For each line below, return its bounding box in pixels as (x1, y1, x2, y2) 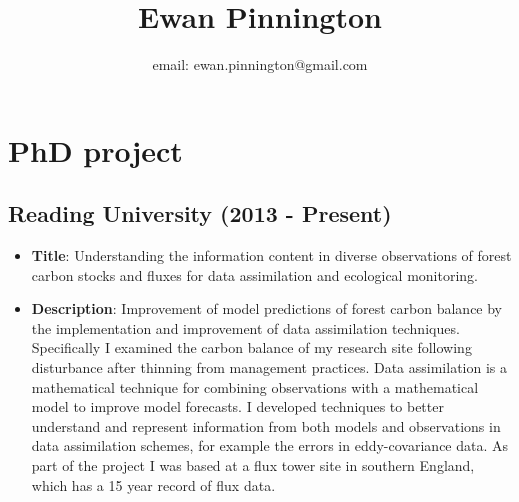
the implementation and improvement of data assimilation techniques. (31, 317, 460, 338)
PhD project (8, 129, 183, 170)
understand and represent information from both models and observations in (31, 415, 501, 436)
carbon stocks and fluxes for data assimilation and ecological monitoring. (31, 264, 478, 285)
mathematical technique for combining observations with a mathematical (31, 376, 479, 397)
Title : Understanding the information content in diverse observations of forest (31, 245, 512, 266)
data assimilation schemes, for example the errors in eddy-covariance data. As (31, 435, 509, 456)
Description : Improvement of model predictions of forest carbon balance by (31, 298, 503, 319)
